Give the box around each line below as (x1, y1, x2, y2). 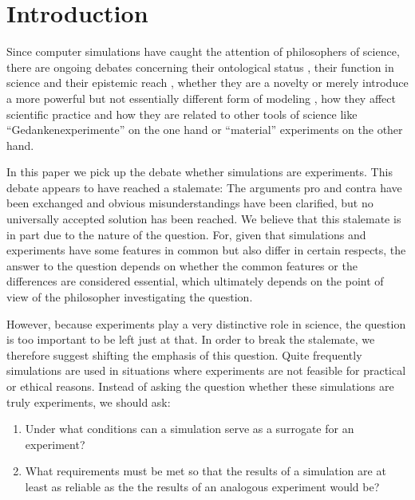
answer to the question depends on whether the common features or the (6, 257, 358, 274)
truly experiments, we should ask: (6, 393, 171, 410)
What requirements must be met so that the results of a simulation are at (25, 463, 386, 479)
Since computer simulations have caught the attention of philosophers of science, (6, 43, 400, 60)
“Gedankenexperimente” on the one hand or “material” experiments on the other (6, 121, 403, 138)
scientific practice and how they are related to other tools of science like (6, 105, 358, 122)
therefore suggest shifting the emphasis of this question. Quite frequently (6, 346, 362, 363)
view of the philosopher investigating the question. (6, 289, 253, 305)
